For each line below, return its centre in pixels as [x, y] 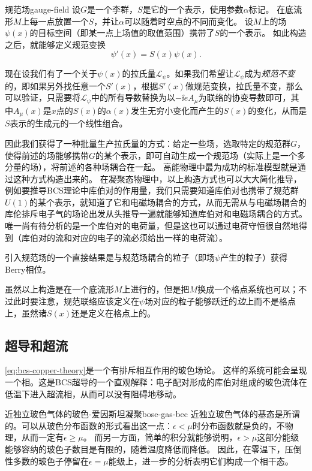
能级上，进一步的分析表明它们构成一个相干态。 [201, 461]
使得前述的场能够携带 [47, 155]
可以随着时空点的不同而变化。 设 [189, 21]
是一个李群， [112, 9]
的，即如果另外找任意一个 [55, 85]
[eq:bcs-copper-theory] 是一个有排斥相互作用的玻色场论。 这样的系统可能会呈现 [156, 370]
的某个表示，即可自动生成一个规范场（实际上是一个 [196, 155]
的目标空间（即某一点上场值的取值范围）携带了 [122, 33]
